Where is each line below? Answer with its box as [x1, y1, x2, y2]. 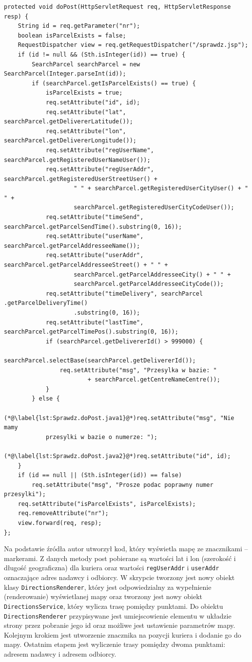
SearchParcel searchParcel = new [32, 60, 140, 68]
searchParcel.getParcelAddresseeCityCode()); [74, 281, 224, 288]
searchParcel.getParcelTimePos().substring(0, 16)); [4, 328, 178, 336]
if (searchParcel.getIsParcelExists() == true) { [32, 80, 196, 87]
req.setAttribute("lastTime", [45, 319, 144, 326]
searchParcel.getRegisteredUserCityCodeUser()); [74, 204, 234, 211]
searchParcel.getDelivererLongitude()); [4, 137, 137, 144]
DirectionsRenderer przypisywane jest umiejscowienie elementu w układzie [4, 610, 232, 621]
